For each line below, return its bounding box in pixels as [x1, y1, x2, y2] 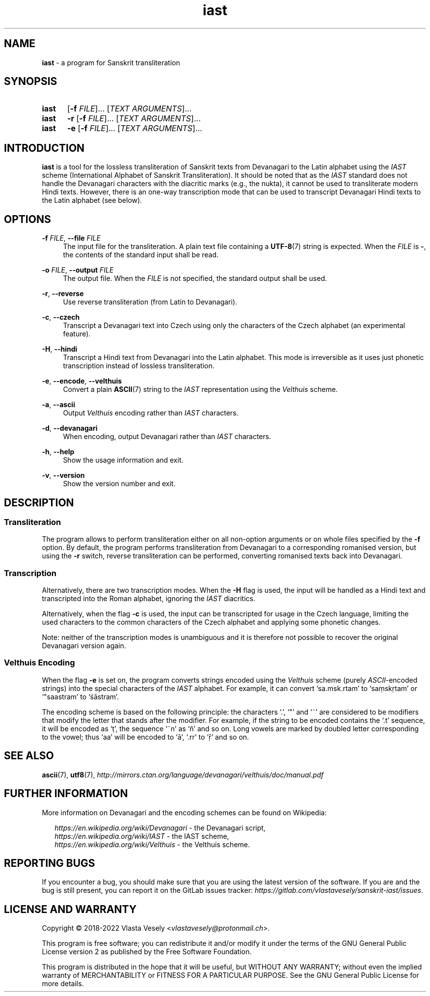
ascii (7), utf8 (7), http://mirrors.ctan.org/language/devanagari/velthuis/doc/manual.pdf [42, 770, 324, 779]
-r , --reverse [42, 289, 84, 298]
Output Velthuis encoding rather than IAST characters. [63, 409, 239, 417]
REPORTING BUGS [4, 857, 95, 869]
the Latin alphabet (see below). [42, 196, 142, 205]
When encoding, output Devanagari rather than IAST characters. [63, 432, 271, 441]
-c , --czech [42, 313, 80, 322]
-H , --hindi [42, 345, 78, 354]
